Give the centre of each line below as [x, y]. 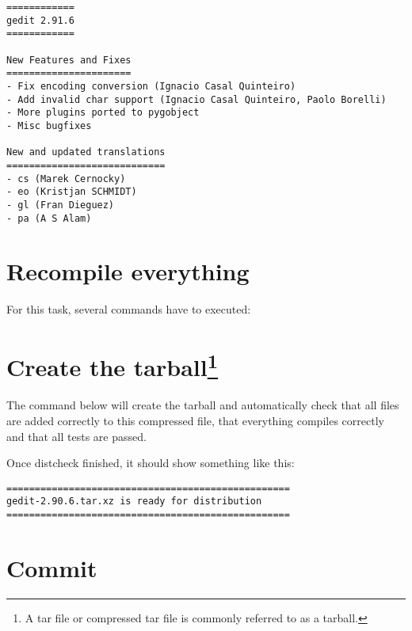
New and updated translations [86, 152]
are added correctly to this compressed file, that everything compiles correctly [195, 420]
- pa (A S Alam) [49, 218]
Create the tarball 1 [113, 365]
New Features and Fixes [69, 60]
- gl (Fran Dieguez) [61, 205]
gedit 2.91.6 [40, 20]
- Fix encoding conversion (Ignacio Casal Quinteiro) [151, 86]
